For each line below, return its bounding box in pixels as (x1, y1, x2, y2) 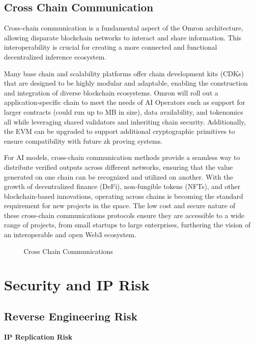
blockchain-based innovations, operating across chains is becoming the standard (4, 190, 243, 201)
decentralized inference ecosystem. (4, 51, 107, 62)
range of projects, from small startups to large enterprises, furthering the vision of (4, 220, 251, 230)
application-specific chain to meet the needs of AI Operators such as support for (4, 97, 245, 107)
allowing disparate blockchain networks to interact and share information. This (4, 32, 242, 42)
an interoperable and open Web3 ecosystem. (4, 229, 137, 240)
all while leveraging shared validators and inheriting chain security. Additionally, (4, 116, 246, 126)
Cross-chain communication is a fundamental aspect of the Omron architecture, (4, 23, 243, 33)
